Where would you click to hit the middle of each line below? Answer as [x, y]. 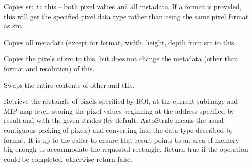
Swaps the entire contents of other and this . [69, 84]
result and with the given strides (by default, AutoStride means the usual [114, 120]
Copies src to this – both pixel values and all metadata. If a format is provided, [123, 6]
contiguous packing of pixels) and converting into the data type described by [119, 130]
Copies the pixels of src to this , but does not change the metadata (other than [121, 59]
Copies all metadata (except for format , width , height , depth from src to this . [120, 42]
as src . [13, 26]
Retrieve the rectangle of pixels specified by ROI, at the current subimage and [121, 101]
